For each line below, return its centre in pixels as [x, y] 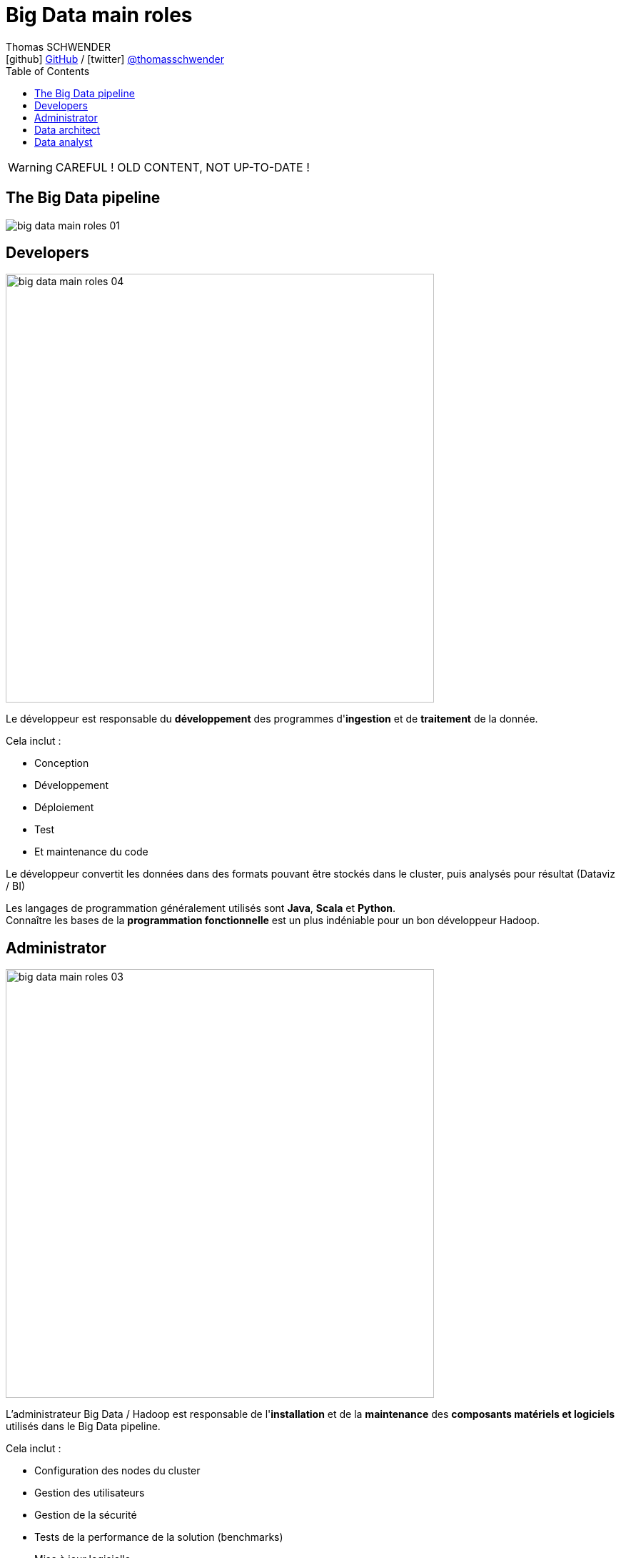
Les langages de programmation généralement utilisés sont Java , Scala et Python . [201, 908]
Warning [30, 167]
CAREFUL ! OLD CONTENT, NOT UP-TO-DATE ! [182, 167]
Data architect [67, 129]
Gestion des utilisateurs [90, 1493]
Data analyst [64, 142]
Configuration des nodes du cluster [117, 1471]
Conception [62, 763]
